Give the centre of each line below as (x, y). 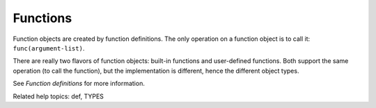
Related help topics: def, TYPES (58, 96)
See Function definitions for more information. (79, 84)
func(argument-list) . (49, 48)
